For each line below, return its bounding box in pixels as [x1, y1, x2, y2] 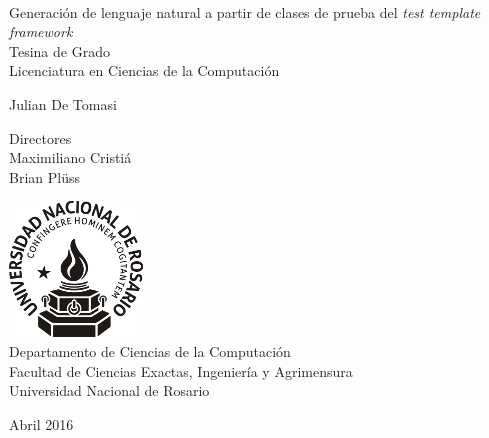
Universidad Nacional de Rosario [9, 380, 210, 401]
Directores [9, 127, 72, 148]
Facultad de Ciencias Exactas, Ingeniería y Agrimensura [9, 360, 353, 381]
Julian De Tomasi [9, 93, 117, 114]
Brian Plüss [9, 166, 80, 187]
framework [9, 21, 73, 42]
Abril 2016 [9, 413, 74, 434]
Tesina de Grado [9, 40, 110, 61]
